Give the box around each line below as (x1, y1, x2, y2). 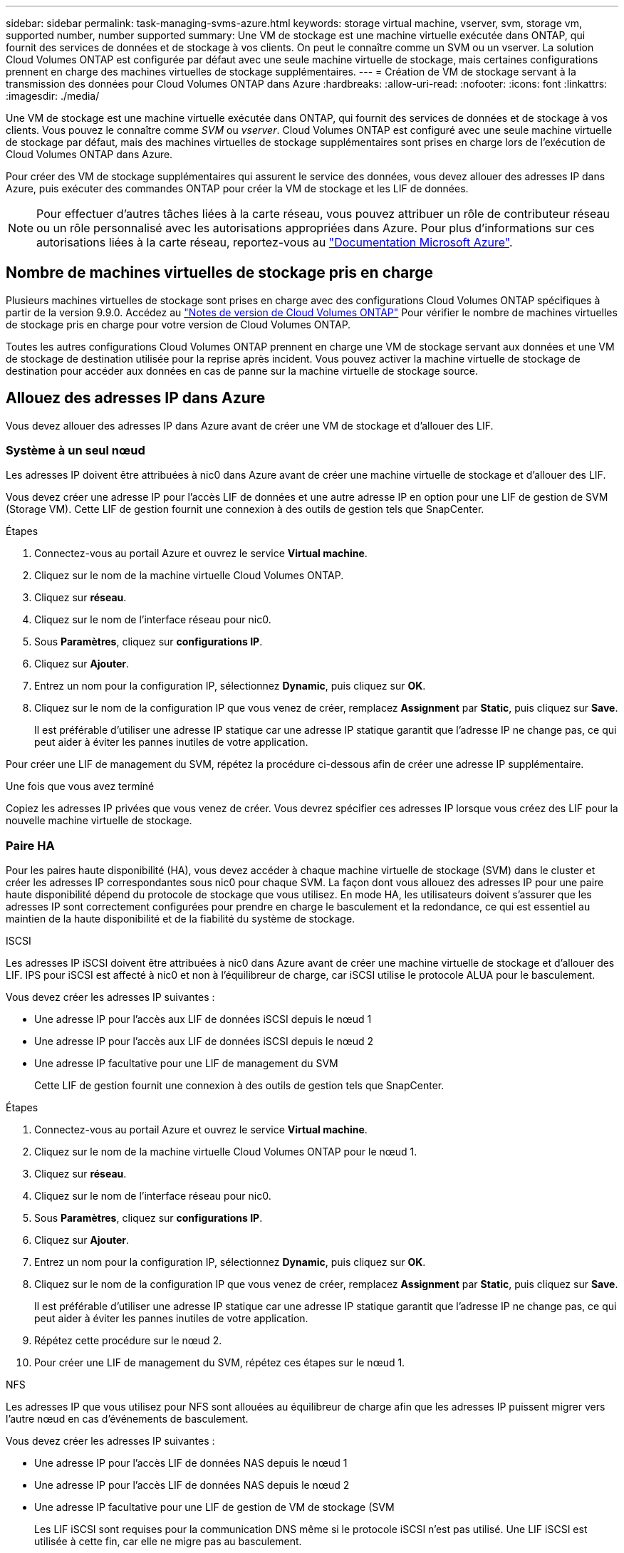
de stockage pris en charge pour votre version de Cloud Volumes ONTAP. (6, 318, 351, 331)
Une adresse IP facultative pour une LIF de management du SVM (34, 1057, 338, 1070)
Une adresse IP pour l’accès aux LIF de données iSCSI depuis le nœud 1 (34, 1013, 372, 1026)
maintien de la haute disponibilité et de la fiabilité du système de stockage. (6, 913, 355, 925)
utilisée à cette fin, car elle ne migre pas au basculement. (34, 1535, 302, 1548)
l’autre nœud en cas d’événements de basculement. (6, 1413, 249, 1425)
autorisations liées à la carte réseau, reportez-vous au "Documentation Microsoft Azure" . (36, 235, 513, 249)
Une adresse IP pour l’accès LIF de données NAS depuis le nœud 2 (34, 1479, 350, 1492)
